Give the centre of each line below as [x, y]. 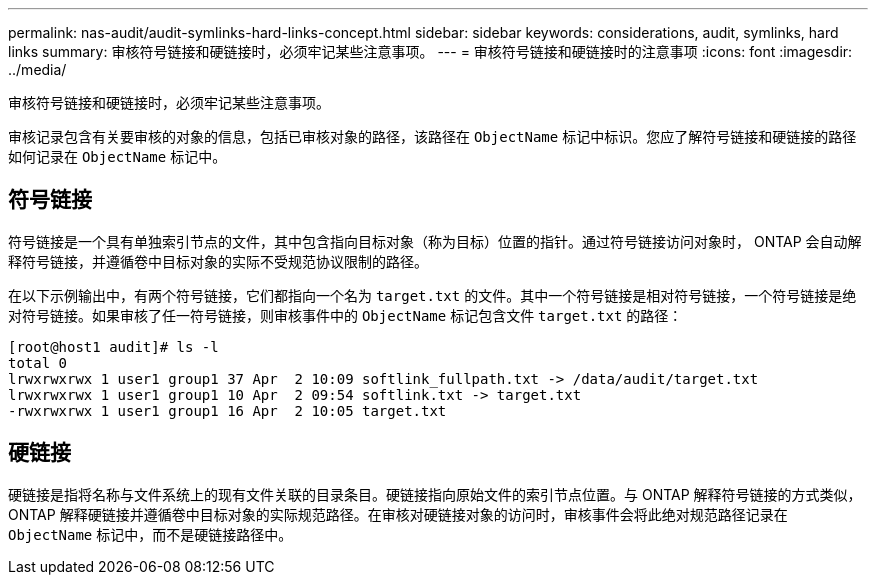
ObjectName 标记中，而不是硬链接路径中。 [150, 534]
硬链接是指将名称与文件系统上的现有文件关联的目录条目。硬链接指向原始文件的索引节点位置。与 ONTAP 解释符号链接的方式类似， [435, 494]
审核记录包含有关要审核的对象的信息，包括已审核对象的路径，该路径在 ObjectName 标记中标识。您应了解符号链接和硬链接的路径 [432, 136]
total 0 [38, 362]
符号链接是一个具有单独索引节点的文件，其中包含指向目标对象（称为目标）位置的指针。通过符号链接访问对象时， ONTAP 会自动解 [435, 241]
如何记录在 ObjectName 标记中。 [117, 156]
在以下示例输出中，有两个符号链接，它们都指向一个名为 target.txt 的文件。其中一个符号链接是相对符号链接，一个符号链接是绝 [432, 295]
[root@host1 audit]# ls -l [113, 346]
